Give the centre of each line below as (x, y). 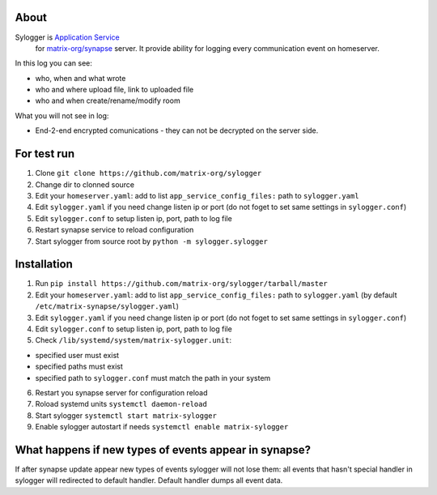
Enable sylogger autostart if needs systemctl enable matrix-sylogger (162, 427)
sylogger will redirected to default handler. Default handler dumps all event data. (149, 480)
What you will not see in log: (62, 115)
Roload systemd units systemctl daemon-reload (121, 404)
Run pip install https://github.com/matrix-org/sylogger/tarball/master (181, 284)
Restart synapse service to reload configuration (115, 230)
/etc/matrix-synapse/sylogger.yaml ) (107, 306)
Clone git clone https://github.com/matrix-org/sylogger (148, 173)
